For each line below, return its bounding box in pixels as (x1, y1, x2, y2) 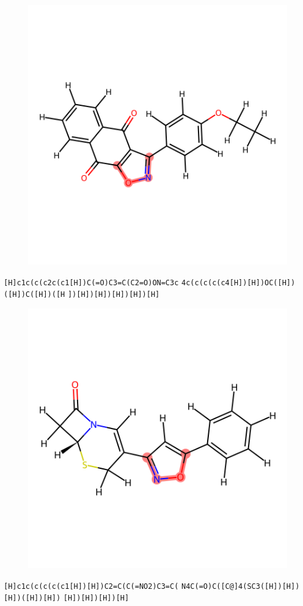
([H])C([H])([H (4, 290, 65, 299)
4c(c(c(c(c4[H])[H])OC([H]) (181, 278, 296, 287)
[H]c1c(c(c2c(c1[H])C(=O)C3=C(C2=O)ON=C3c (4, 278, 179, 287)
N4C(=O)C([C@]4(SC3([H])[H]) (181, 582, 300, 591)
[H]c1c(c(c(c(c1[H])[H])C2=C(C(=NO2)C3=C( (4, 582, 179, 591)
